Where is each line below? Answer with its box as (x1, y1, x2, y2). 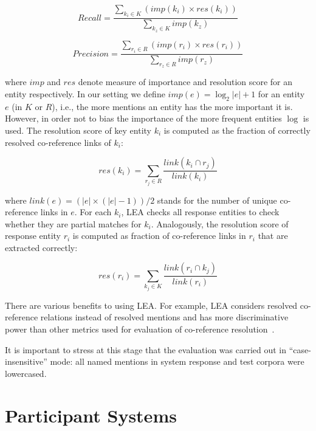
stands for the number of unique (157, 193, 277, 206)
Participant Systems (5, 402, 177, 427)
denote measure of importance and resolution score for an (78, 75, 293, 88)
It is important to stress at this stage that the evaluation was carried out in (5, 343, 287, 356)
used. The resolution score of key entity (5, 123, 152, 136)
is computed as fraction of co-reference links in (72, 229, 246, 242)
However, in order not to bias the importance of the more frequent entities (5, 112, 282, 125)
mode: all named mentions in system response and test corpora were (50, 355, 304, 368)
